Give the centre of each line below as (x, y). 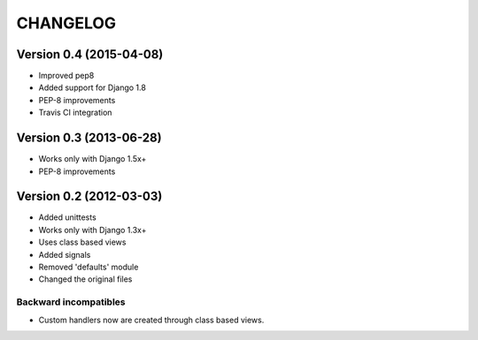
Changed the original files (85, 279)
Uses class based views (82, 242)
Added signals (65, 254)
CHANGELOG (66, 23)
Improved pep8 (66, 76)
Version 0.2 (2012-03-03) (89, 196)
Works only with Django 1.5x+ (93, 159)
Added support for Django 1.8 (92, 87)
